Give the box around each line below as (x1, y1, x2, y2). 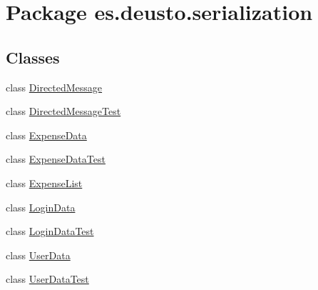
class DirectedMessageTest (6, 104, 121, 119)
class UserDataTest (6, 271, 89, 286)
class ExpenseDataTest (6, 151, 106, 166)
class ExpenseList (6, 175, 83, 190)
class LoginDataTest (6, 224, 94, 239)
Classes (6, 46, 60, 68)
